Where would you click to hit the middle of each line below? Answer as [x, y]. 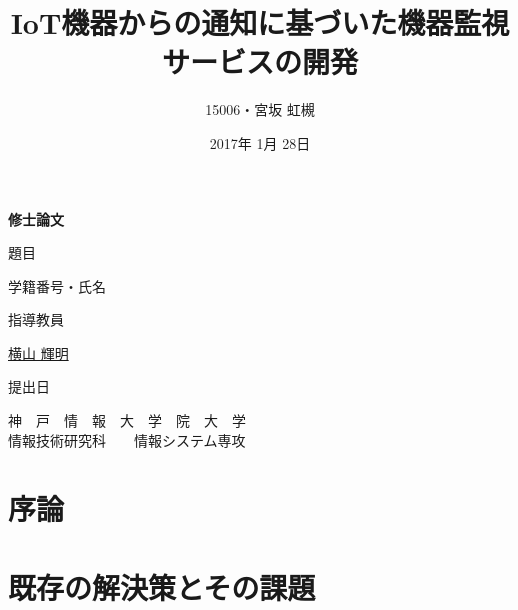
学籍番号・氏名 [57, 285]
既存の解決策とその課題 [162, 586]
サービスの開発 [259, 61]
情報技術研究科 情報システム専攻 [127, 439]
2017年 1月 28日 [260, 142]
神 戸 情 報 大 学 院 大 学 [127, 420]
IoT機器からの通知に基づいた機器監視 [260, 22]
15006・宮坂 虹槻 [260, 109]
